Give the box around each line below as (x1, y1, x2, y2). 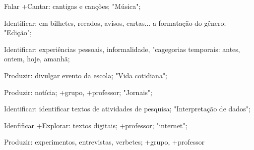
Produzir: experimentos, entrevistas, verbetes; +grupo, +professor (4, 137, 205, 147)
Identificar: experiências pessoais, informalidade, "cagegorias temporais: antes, (4, 44, 240, 54)
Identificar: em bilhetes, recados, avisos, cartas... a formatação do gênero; (4, 17, 226, 28)
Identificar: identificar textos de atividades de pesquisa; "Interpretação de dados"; (4, 103, 251, 114)
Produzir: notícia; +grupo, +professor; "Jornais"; (4, 87, 152, 97)
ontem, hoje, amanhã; (4, 53, 70, 64)
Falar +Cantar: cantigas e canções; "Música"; (4, 1, 141, 11)
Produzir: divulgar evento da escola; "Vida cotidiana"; (4, 70, 168, 80)
